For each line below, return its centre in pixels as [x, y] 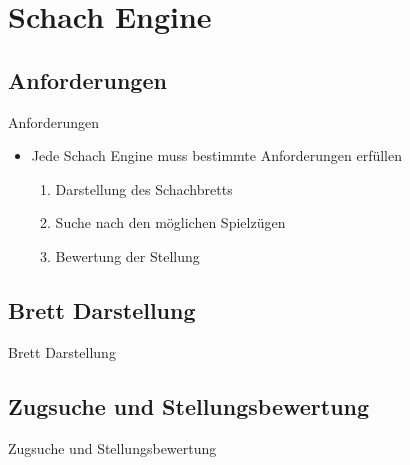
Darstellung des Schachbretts [144, 188]
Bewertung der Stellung [127, 255]
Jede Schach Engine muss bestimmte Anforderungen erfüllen [216, 155]
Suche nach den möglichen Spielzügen [170, 222]
